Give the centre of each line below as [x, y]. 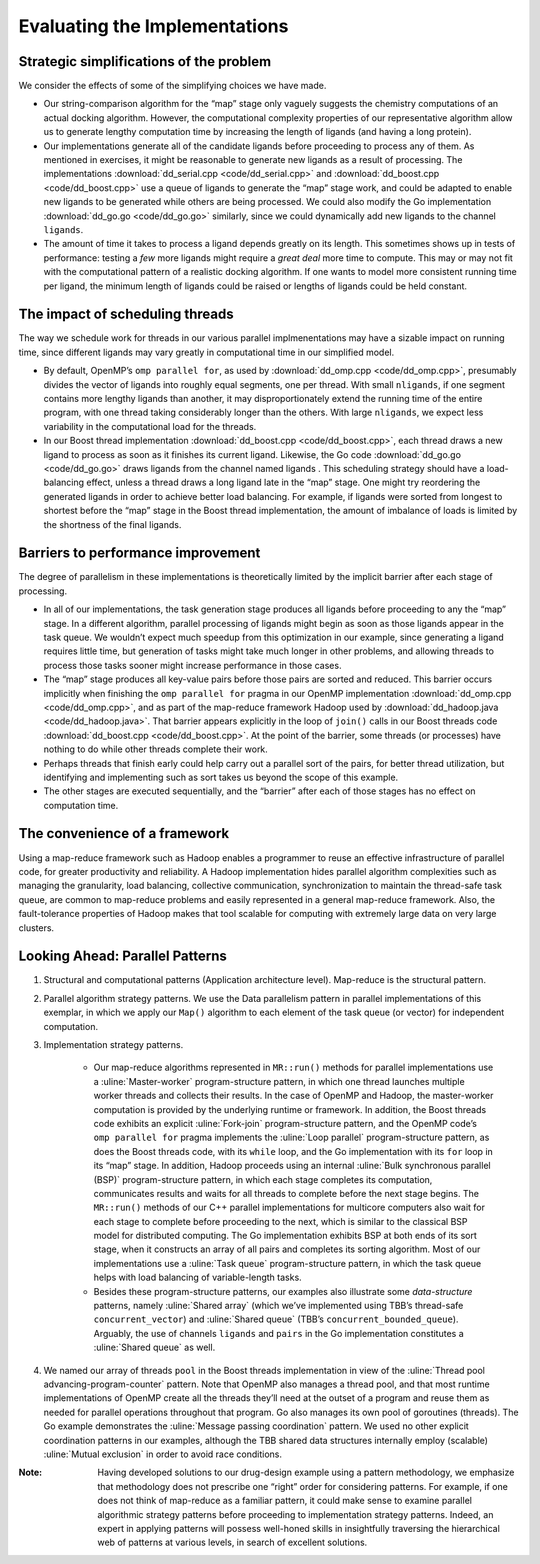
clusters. [36, 927]
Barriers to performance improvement [139, 553]
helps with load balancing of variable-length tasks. [197, 1277]
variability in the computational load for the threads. [150, 426]
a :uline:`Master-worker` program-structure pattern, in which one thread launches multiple [279, 1081]
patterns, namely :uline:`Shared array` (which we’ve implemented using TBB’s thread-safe [278, 1306]
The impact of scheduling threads [126, 314]
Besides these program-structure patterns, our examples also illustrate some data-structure [283, 1291]
